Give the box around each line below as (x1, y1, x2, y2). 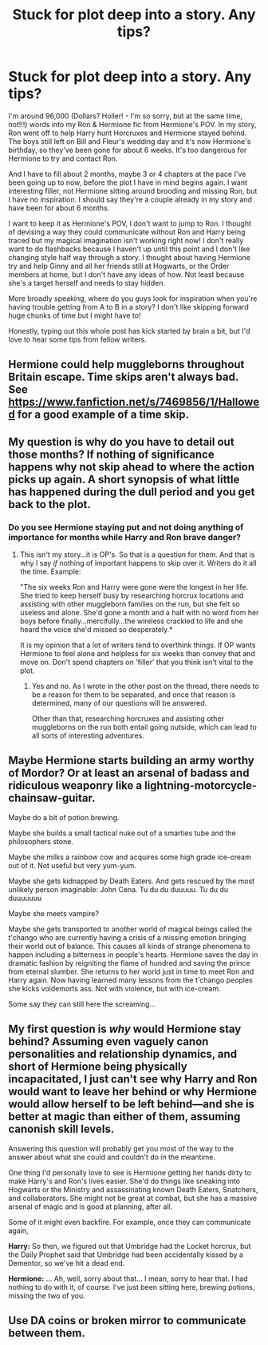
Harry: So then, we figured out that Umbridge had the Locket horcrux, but (8, 1241, 251, 1251)
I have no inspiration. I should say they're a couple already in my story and (8, 194, 253, 204)
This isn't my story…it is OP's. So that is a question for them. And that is (19, 550, 255, 559)
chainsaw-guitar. (8, 791, 96, 805)
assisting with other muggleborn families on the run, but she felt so (19, 599, 241, 609)
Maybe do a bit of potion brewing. (8, 812, 120, 822)
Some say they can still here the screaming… (8, 999, 156, 1009)
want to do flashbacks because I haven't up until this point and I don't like (8, 244, 250, 254)
